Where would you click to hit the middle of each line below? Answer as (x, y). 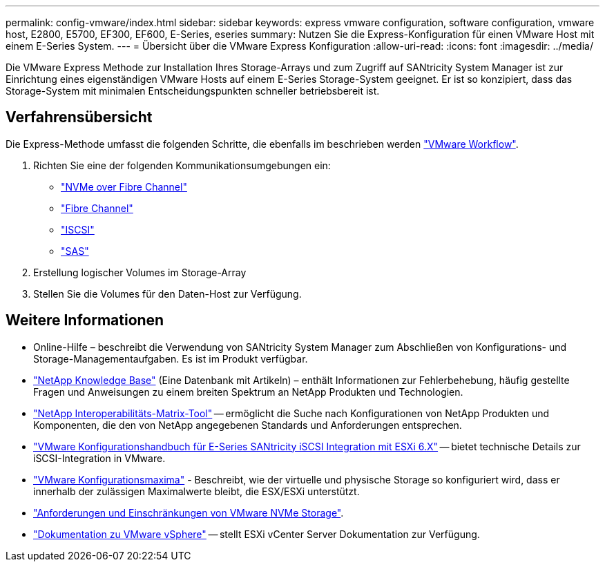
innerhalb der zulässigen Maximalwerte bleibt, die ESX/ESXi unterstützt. (196, 491)
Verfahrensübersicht (79, 117)
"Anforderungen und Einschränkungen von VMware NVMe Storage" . (189, 512)
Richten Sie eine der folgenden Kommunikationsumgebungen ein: (182, 165)
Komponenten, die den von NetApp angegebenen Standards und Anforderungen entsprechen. (248, 425)
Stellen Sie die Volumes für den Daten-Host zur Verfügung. (167, 294)
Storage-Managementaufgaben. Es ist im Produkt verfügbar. (171, 358)
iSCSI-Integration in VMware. (99, 458)
